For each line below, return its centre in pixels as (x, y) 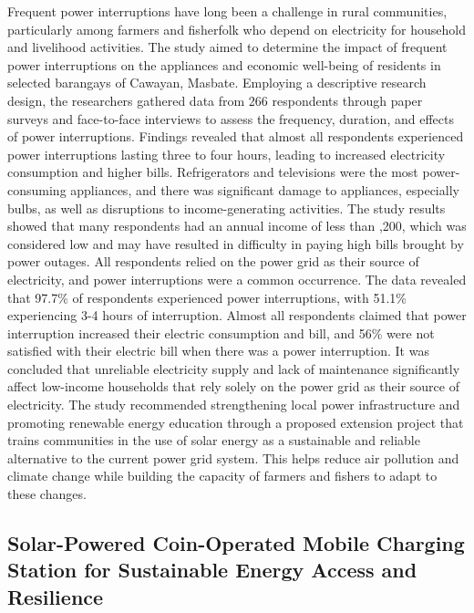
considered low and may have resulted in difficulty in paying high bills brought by (236, 243)
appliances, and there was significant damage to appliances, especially (265, 189)
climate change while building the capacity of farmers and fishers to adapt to (222, 476)
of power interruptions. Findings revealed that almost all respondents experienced (236, 136)
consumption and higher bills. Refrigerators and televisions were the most (213, 172)
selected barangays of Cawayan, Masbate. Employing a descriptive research (217, 83)
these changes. (47, 494)
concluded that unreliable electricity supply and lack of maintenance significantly (234, 368)
